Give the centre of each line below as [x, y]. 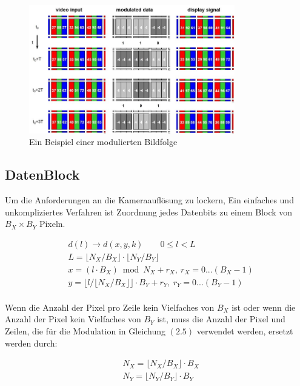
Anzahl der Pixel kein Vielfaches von [73, 319]
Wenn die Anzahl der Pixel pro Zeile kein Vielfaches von [110, 307]
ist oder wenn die [264, 307]
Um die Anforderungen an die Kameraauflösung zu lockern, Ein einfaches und [149, 199]
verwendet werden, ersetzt [245, 331]
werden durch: [31, 343]
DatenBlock [42, 174]
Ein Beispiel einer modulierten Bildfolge [103, 142]
